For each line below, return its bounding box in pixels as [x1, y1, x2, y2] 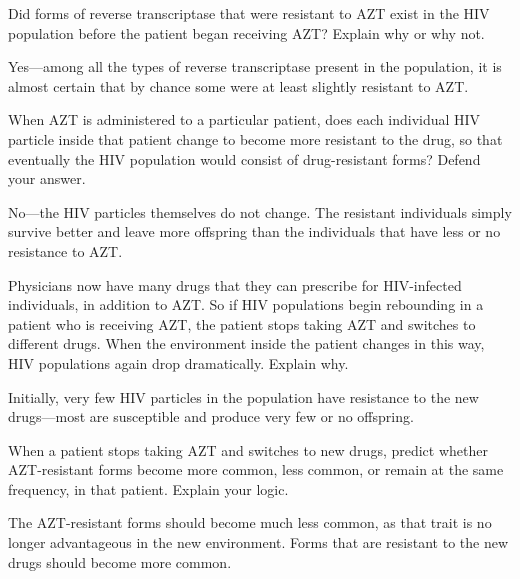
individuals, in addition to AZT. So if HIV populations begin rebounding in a [8, 294, 484, 315]
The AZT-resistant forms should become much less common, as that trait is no [8, 512, 492, 533]
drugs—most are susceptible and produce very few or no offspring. [8, 406, 414, 427]
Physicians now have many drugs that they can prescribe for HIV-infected [8, 274, 462, 295]
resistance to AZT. [8, 240, 123, 261]
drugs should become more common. [8, 551, 232, 572]
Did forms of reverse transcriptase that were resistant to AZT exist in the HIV [8, 3, 490, 23]
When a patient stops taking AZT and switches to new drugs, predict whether [8, 439, 488, 460]
